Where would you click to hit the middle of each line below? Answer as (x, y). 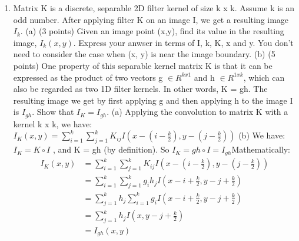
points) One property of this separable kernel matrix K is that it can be (143, 65)
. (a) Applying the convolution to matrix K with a (197, 112)
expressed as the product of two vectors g (88, 77)
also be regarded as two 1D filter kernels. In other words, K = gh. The (140, 89)
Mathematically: (261, 149)
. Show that (53, 112)
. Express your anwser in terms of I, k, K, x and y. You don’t (183, 42)
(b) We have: (262, 135)
